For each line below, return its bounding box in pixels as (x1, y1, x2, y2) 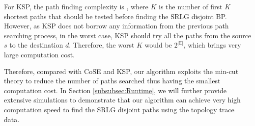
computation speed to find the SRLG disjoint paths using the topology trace (4, 104, 234, 114)
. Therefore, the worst (69, 40, 135, 50)
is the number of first (159, 1, 223, 11)
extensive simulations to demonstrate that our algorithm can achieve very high (4, 95, 241, 105)
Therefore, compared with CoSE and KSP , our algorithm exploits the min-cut (4, 66, 239, 76)
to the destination (9, 40, 63, 50)
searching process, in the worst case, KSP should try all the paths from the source (4, 30, 252, 40)
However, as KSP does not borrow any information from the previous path (4, 21, 229, 31)
